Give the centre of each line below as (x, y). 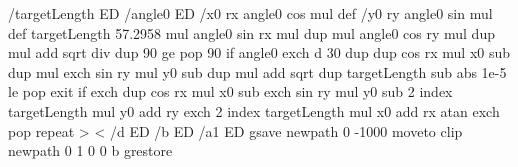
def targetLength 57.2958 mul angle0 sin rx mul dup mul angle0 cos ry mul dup (251, 32)
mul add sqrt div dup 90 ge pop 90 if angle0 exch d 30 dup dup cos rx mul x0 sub (259, 52)
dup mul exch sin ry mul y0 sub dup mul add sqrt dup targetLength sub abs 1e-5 (257, 71)
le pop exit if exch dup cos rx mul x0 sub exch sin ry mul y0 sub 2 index (230, 91)
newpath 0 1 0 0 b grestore (90, 150)
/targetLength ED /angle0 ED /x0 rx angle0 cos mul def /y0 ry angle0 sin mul (250, 13)
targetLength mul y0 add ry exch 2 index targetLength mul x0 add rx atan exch (254, 110)
